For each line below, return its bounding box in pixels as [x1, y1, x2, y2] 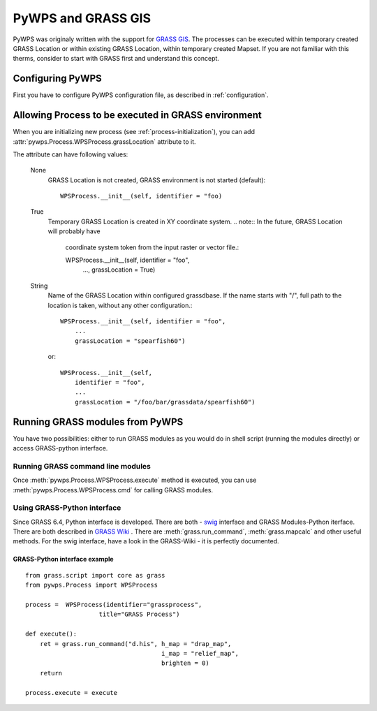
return [39, 669, 63, 677]
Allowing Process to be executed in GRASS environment [13, 109, 262, 122]
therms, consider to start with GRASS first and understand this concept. [13, 54, 220, 63]
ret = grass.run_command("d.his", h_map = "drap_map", [39, 640, 232, 647]
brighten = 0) [161, 659, 209, 667]
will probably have [47, 227, 101, 235]
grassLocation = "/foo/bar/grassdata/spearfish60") [74, 398, 256, 406]
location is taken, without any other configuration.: [47, 301, 193, 309]
